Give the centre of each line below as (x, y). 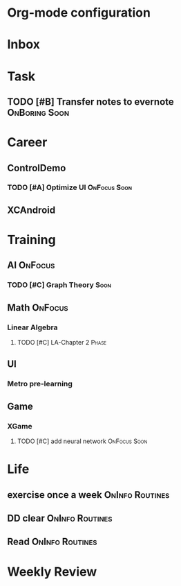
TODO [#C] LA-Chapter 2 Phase (62, 343)
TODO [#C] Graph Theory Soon (59, 285)
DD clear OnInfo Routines (60, 518)
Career (27, 143)
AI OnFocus (31, 265)
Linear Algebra (32, 327)
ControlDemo (37, 168)
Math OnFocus (38, 308)
